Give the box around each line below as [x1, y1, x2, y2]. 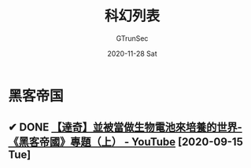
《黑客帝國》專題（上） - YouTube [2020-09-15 [8, 135, 244, 149]
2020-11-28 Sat [107, 49, 157, 58]
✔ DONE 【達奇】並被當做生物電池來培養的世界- [8, 121, 242, 134]
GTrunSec [116, 33, 149, 43]
